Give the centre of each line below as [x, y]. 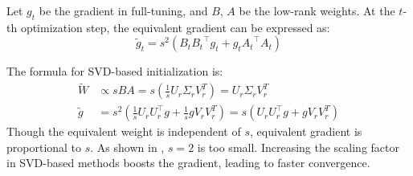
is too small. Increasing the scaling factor [299, 147]
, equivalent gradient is [306, 131]
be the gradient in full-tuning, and [123, 10]
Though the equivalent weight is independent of [124, 131]
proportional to [44, 147]
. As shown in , [127, 147]
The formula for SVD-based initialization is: [115, 71]
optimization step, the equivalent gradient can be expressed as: [175, 27]
